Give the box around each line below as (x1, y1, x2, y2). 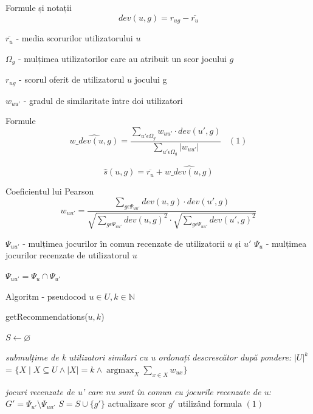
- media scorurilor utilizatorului (16, 32, 133, 44)
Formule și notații (5, 1, 72, 13)
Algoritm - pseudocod (5, 289, 86, 302)
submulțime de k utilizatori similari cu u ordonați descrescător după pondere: (5, 351, 292, 364)
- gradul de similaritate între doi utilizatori (23, 94, 183, 106)
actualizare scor (108, 397, 166, 410)
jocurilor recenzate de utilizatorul (5, 249, 129, 261)
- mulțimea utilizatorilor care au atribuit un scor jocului (18, 52, 227, 64)
